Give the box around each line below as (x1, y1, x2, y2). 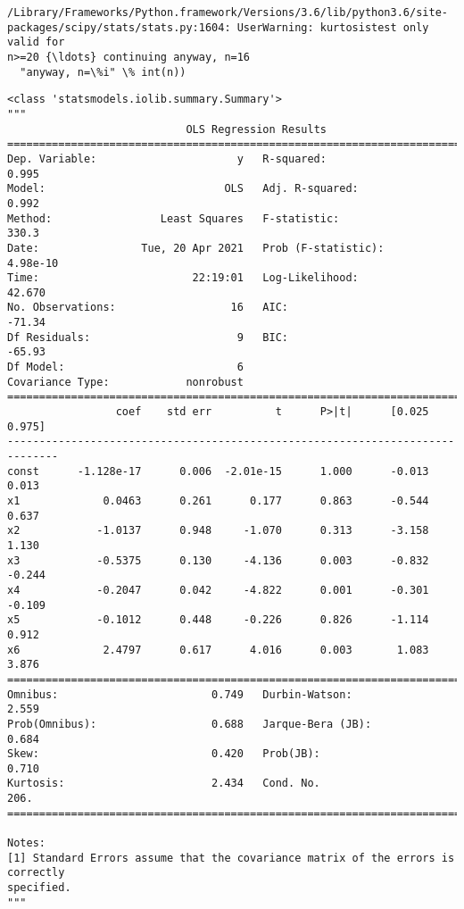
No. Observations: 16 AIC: (7, 301, 288, 314)
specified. (7, 881, 71, 895)
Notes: (7, 837, 46, 850)
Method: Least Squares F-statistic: (7, 212, 340, 225)
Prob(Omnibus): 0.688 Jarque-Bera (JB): (7, 717, 372, 730)
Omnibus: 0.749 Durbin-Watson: (7, 688, 352, 701)
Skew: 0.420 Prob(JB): (7, 747, 320, 761)
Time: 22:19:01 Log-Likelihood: (7, 271, 359, 285)
